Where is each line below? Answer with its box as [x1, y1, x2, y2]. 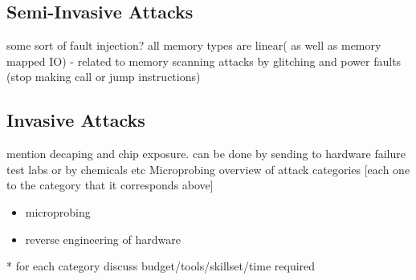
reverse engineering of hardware [25, 230, 181, 247]
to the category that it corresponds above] [6, 177, 214, 193]
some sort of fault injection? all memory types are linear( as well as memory [6, 37, 381, 54]
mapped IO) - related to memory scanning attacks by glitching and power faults [6, 52, 402, 69]
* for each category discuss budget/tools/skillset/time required [6, 258, 316, 274]
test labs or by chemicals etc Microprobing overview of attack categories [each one [6, 160, 410, 177]
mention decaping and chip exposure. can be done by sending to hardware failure [6, 145, 406, 162]
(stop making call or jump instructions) [6, 68, 201, 85]
